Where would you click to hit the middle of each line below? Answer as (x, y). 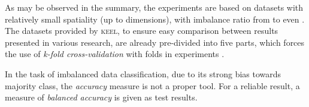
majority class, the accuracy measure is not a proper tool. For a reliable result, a (152, 85)
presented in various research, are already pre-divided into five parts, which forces (155, 42)
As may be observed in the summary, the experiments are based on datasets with (154, 7)
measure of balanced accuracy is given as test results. (101, 97)
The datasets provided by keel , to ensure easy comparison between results (142, 31)
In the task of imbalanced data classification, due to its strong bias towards (143, 73)
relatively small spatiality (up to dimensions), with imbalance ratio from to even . (155, 19)
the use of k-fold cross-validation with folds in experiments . (115, 54)
